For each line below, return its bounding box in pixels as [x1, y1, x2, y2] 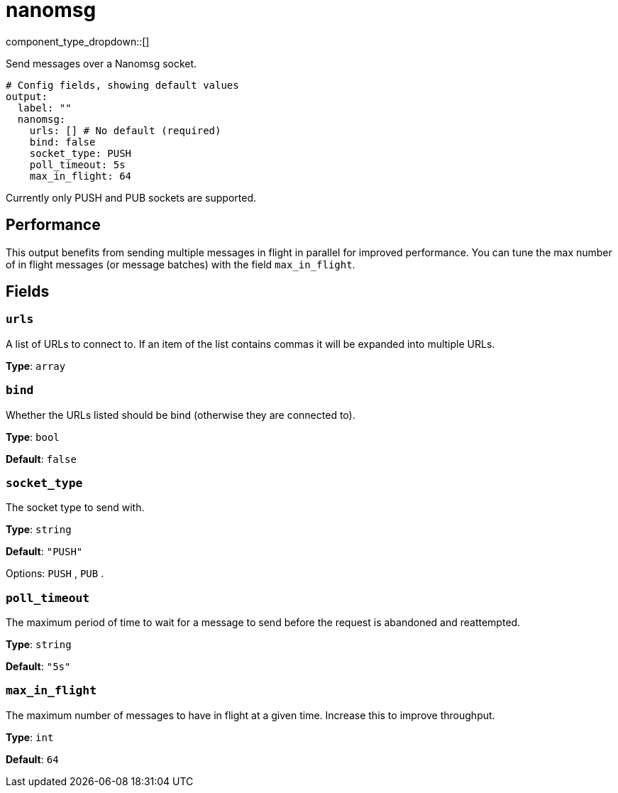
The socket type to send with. [6, 501, 145, 514]
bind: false [29, 136, 96, 148]
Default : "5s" [6, 660, 71, 673]
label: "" [17, 102, 72, 114]
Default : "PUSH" [6, 545, 83, 558]
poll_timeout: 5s [29, 158, 126, 170]
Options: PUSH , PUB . [6, 567, 104, 580]
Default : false [6, 452, 77, 465]
